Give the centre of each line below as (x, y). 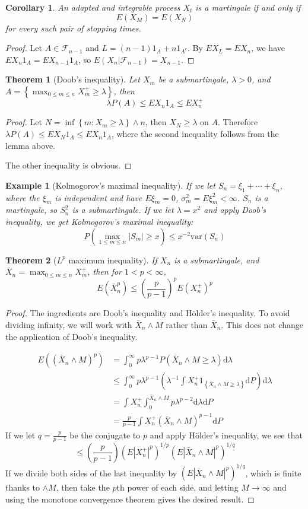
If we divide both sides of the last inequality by (91, 473)
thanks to (23, 487)
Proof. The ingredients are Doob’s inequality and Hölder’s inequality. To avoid (148, 313)
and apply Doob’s (235, 210)
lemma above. (30, 145)
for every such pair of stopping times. (73, 28)
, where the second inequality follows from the (195, 134)
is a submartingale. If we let (123, 210)
